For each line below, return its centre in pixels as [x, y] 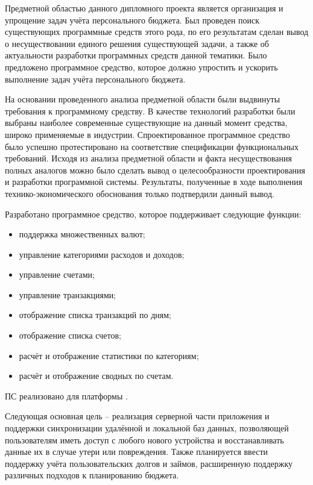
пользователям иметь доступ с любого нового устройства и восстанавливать [144, 440]
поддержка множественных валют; [82, 234]
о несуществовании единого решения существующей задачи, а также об [137, 43]
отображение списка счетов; [70, 335]
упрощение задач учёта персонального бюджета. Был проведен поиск [132, 20]
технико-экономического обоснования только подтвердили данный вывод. [140, 193]
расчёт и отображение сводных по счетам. [96, 376]
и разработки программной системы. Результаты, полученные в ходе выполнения [154, 182]
